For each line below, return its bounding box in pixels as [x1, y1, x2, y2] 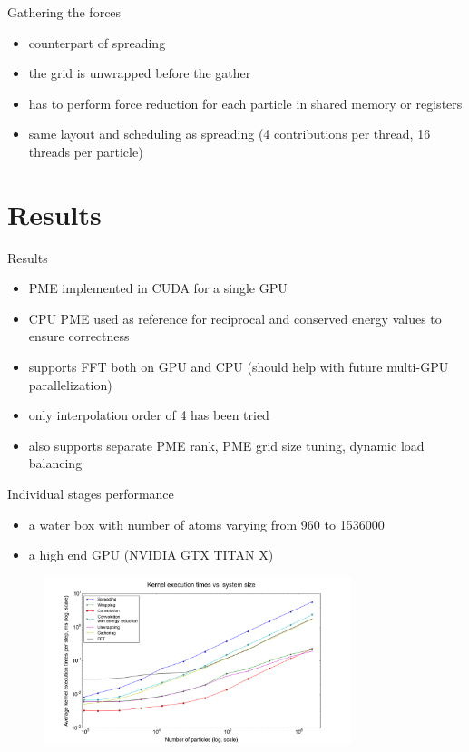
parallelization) [28, 375, 112, 394]
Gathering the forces [7, 3, 122, 21]
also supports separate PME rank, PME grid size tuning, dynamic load [28, 435, 425, 454]
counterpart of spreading [28, 33, 166, 52]
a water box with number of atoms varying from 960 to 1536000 [28, 514, 385, 533]
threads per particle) [28, 142, 143, 161]
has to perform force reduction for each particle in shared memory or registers [28, 93, 463, 112]
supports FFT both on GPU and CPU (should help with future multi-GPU [28, 357, 449, 376]
